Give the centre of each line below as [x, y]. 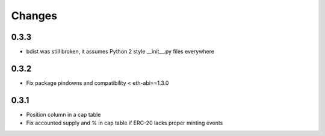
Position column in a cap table [63, 114]
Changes [34, 16]
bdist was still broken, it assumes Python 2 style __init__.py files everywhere [120, 52]
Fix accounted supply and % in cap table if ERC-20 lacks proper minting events [125, 123]
